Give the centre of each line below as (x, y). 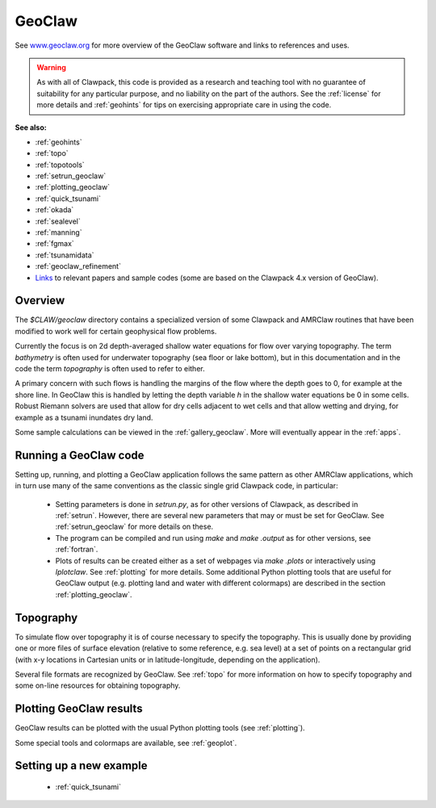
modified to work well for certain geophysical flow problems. (116, 331)
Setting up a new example (82, 766)
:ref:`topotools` (60, 165)
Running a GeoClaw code (80, 455)
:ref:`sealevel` (58, 221)
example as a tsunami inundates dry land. (84, 417)
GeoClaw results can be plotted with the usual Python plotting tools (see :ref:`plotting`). (160, 728)
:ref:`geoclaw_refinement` (78, 266)
